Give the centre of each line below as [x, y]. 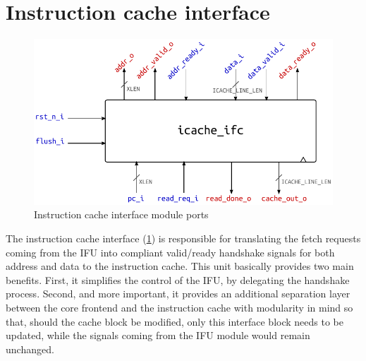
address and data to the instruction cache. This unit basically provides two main [180, 266]
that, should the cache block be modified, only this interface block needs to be [175, 321]
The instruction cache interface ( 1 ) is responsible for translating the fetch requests [183, 238]
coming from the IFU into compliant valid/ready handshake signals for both [170, 252]
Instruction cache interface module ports [121, 214]
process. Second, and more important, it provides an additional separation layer [178, 294]
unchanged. [30, 349]
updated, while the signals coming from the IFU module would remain [158, 335]
